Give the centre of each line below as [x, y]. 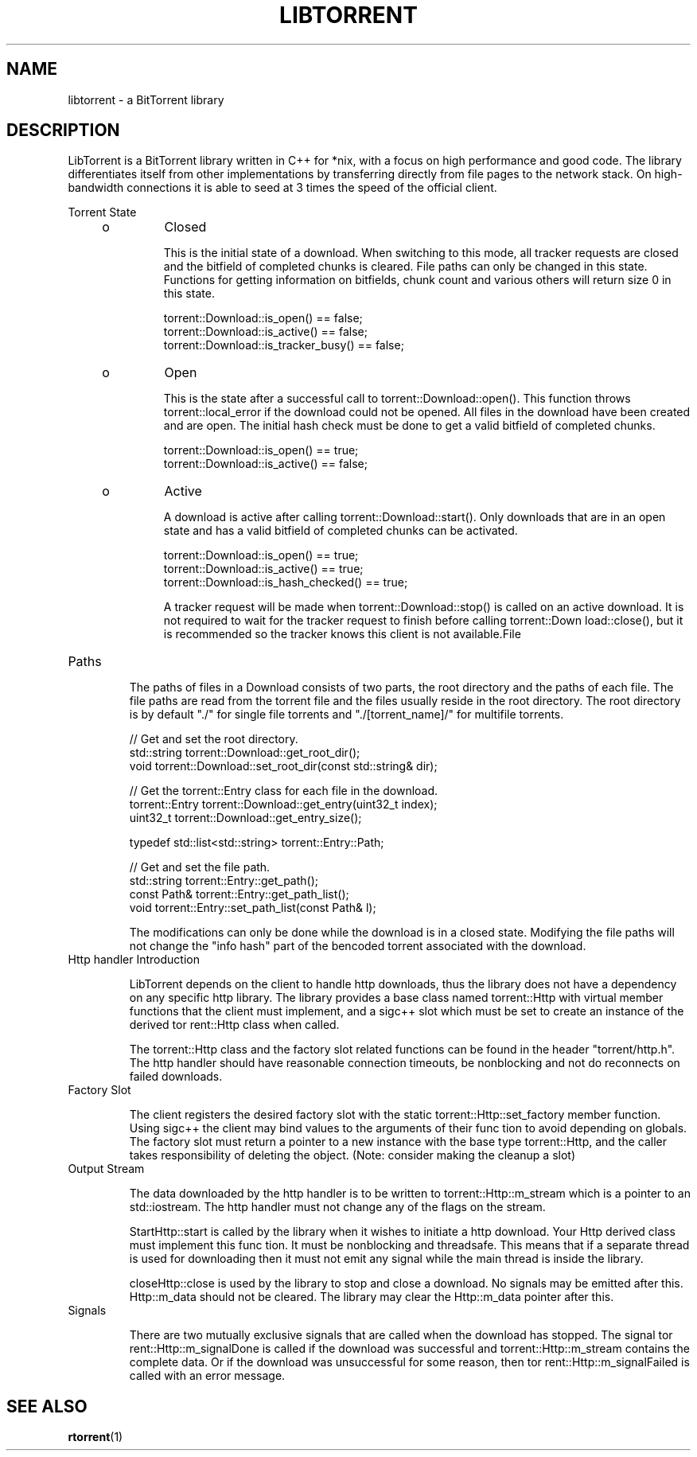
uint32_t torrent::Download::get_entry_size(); [245, 818]
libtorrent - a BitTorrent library [146, 99]
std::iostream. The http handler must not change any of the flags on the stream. [337, 1207]
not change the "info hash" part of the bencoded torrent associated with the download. [358, 946]
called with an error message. [207, 1376]
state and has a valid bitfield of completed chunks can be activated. [341, 531]
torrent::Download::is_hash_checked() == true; [286, 582]
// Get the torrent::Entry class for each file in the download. [284, 791]
